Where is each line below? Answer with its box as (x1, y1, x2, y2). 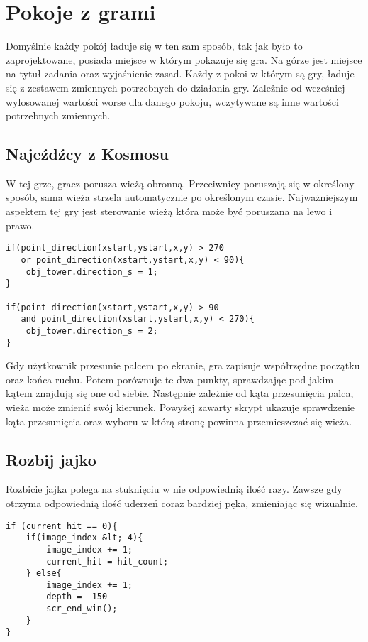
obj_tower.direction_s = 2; (26, 325, 158, 336)
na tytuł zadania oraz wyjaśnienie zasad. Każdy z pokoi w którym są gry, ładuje (6, 66, 355, 81)
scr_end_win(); (46, 604, 118, 614)
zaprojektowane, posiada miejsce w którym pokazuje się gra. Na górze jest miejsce (6, 52, 362, 67)
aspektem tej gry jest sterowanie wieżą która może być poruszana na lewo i (6, 204, 333, 219)
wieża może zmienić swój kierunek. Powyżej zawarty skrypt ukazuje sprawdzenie (6, 399, 355, 414)
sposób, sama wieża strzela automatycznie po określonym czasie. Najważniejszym (6, 190, 358, 205)
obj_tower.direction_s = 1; (26, 266, 158, 277)
